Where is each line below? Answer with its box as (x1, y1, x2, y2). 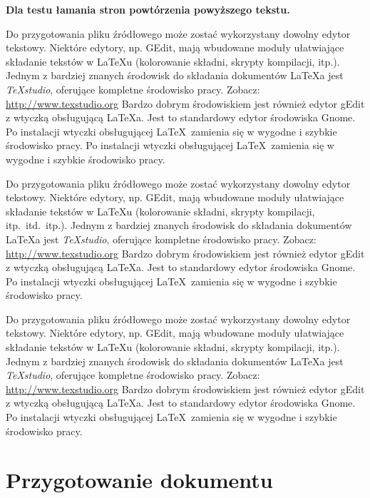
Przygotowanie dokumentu (6, 465, 273, 494)
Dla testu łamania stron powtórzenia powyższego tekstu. (6, 2, 290, 16)
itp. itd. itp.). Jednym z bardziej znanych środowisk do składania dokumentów (6, 218, 352, 233)
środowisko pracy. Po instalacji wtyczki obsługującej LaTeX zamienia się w (6, 138, 334, 153)
